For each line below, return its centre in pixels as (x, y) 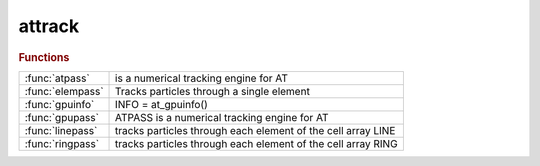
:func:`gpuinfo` (59, 104)
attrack (49, 26)
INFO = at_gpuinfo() (162, 104)
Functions (44, 57)
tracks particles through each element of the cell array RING (257, 143)
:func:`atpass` (57, 78)
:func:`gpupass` (62, 117)
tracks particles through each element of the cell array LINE (255, 130)
